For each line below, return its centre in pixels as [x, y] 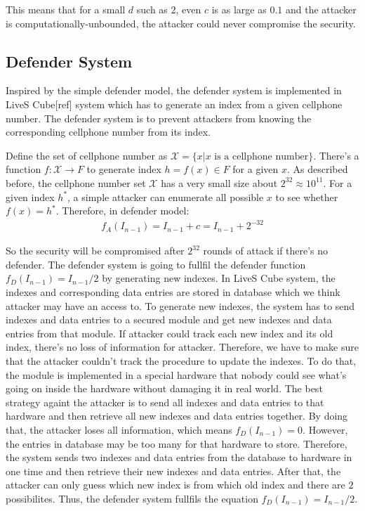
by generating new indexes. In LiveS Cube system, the [219, 278]
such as [152, 9]
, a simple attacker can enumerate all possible [166, 196]
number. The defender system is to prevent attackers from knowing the [159, 118]
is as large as [239, 9]
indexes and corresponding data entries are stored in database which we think [173, 292]
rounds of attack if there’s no [266, 251]
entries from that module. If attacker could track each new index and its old [170, 333]
